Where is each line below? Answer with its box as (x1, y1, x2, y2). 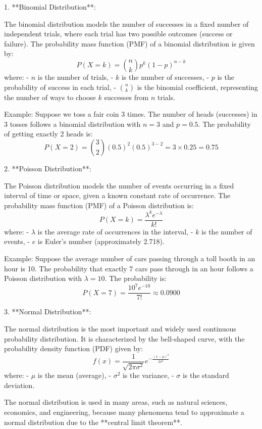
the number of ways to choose (4, 91, 96, 102)
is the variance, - (122, 370, 174, 380)
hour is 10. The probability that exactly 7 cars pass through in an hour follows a (4, 263, 253, 273)
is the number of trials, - (37, 71, 114, 82)
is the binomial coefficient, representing (137, 81, 258, 92)
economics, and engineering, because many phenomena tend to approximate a (4, 407, 244, 417)
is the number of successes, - (121, 71, 209, 82)
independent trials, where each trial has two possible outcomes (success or (4, 28, 233, 39)
